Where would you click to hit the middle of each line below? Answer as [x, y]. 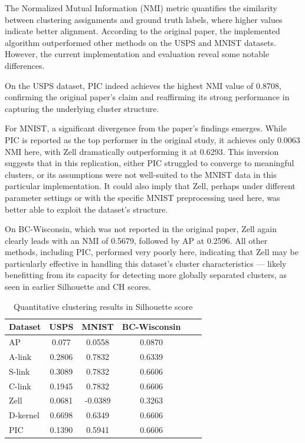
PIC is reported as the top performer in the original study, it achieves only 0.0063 [152, 139]
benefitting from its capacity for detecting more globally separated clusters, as [146, 275]
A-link [20, 356]
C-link [20, 386]
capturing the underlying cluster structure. [82, 108]
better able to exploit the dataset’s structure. [86, 209]
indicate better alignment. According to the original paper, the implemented [142, 31]
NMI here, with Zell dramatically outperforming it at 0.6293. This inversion [142, 151]
